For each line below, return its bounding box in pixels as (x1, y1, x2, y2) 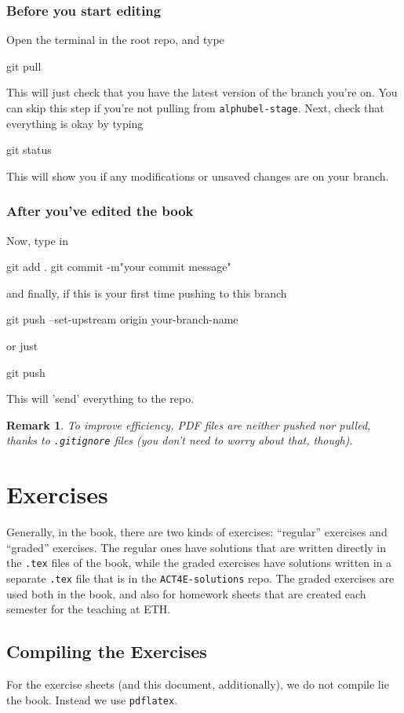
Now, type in (6, 232, 68, 248)
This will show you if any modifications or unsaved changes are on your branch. (6, 167, 389, 184)
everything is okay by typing (6, 115, 144, 131)
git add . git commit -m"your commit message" (6, 258, 231, 275)
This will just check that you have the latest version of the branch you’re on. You (6, 84, 398, 101)
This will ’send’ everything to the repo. (6, 390, 195, 407)
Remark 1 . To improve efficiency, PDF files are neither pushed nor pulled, (6, 416, 371, 433)
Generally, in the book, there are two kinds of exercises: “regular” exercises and (6, 524, 388, 540)
